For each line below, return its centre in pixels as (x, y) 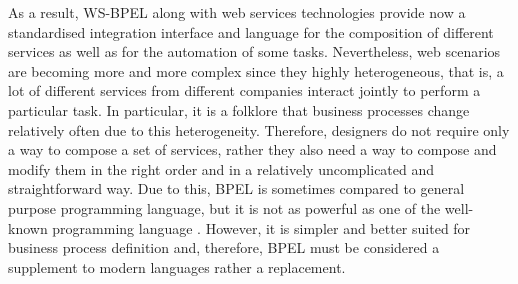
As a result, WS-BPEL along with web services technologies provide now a (237, 12)
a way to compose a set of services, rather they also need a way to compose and (252, 149)
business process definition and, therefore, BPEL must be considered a (224, 247)
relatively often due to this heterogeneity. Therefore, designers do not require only (259, 129)
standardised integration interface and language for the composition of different (251, 31)
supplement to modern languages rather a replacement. (177, 266)
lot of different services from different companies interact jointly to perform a (244, 90)
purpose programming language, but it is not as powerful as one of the (224, 207)
